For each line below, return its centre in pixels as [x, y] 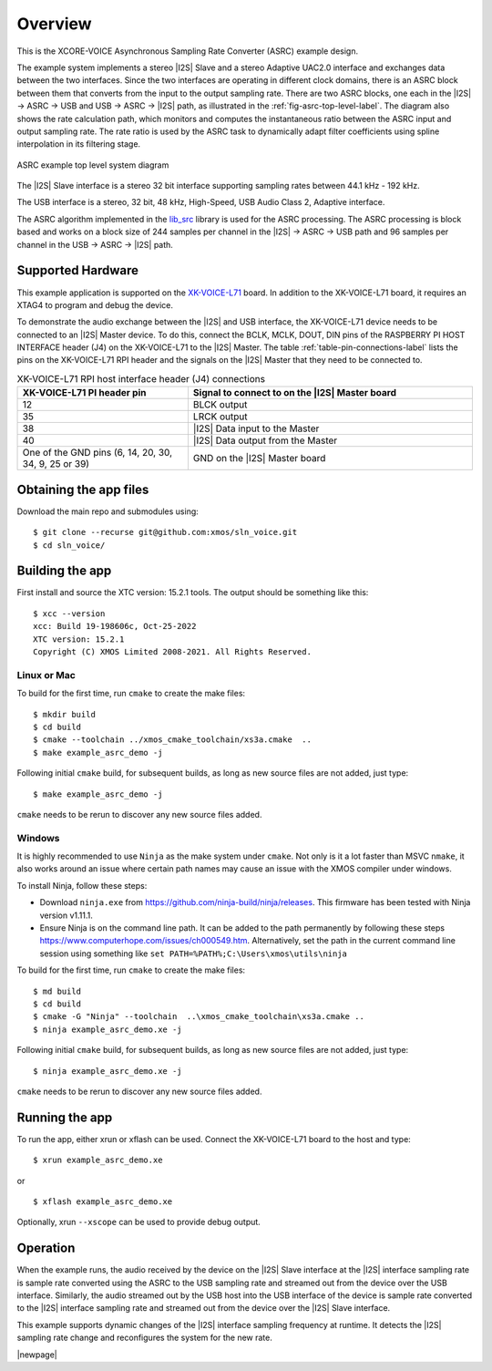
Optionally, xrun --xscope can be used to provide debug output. [139, 1222]
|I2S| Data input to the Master [256, 428]
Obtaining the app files [83, 489]
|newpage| [37, 1355]
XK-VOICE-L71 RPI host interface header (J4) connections [141, 379]
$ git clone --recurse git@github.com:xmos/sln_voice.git [165, 532]
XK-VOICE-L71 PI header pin [84, 393]
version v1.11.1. [66, 915]
